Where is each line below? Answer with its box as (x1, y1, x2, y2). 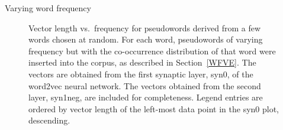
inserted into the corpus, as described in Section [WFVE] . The (28, 56, 256, 69)
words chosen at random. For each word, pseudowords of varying (28, 33, 263, 45)
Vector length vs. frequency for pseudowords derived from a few (28, 21, 261, 34)
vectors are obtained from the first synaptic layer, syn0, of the (28, 67, 253, 80)
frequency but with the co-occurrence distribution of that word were (28, 44, 276, 57)
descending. (28, 114, 70, 126)
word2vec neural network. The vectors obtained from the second (28, 79, 261, 92)
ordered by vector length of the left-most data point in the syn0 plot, (28, 102, 279, 115)
